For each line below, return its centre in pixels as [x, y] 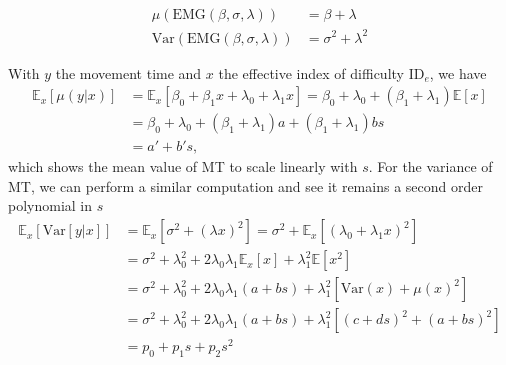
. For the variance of [430, 166]
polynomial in [50, 205]
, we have [458, 72]
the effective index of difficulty [311, 72]
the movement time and [128, 72]
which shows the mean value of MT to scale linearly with [183, 166]
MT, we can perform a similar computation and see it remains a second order [245, 185]
